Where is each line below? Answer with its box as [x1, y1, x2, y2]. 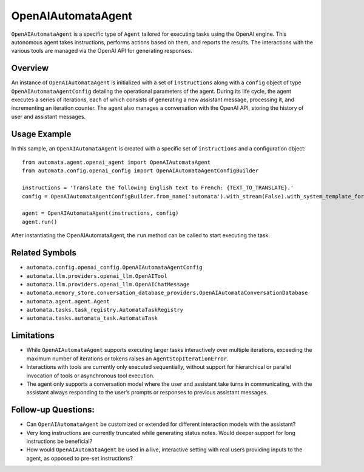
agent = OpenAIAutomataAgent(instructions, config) [22, 210, 179, 217]
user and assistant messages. [11, 113, 86, 120]
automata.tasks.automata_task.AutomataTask [26, 315, 158, 322]
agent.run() [22, 218, 58, 225]
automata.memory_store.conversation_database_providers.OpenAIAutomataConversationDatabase [26, 289, 308, 297]
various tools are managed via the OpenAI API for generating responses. [11, 47, 192, 55]
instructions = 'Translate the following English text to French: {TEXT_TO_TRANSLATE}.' [22, 184, 294, 191]
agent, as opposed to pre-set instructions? [26, 454, 133, 462]
